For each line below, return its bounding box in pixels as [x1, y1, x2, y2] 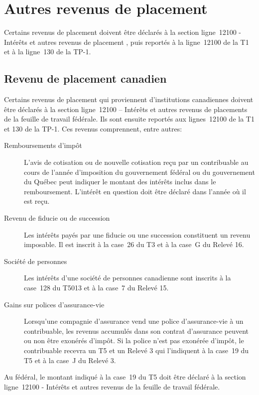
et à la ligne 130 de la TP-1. [4, 46, 91, 57]
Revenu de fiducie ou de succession [4, 213, 110, 223]
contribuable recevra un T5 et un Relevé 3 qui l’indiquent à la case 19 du [24, 345, 249, 355]
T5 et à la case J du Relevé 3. [24, 355, 116, 365]
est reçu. [24, 196, 50, 206]
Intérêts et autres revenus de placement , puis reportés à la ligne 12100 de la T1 [4, 36, 249, 47]
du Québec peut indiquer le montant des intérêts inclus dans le [24, 176, 216, 187]
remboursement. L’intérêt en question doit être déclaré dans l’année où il [24, 186, 246, 196]
